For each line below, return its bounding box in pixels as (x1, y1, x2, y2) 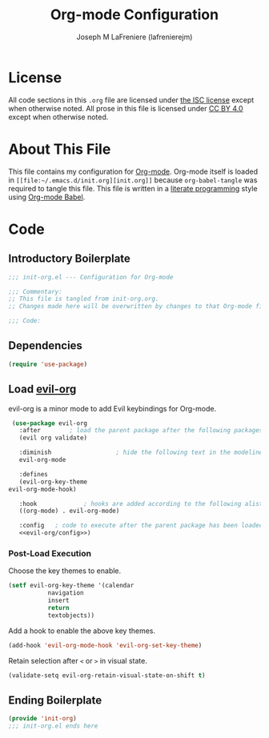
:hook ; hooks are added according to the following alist (18, 499, 263, 507)
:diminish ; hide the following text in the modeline (18, 448, 263, 457)
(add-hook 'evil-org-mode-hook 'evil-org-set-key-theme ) (8, 641, 203, 649)
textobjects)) (47, 611, 94, 620)
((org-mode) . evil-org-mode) (18, 507, 120, 515)
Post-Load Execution (8, 547, 92, 559)
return (47, 604, 70, 612)
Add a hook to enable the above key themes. (8, 626, 156, 636)
